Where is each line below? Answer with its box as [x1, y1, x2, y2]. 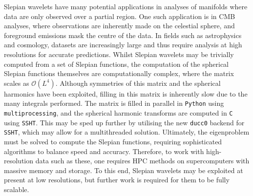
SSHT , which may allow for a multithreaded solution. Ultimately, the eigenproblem [4, 127, 250, 137]
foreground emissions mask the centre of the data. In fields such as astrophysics [4, 30, 242, 40]
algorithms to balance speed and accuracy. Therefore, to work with [4, 146, 204, 156]
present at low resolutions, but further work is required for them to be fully [4, 175, 230, 185]
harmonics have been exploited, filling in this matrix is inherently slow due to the [4, 88, 248, 98]
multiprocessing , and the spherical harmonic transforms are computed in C [4, 108, 233, 118]
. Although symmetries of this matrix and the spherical [55, 78, 221, 88]
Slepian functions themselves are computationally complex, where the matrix [4, 68, 234, 78]
